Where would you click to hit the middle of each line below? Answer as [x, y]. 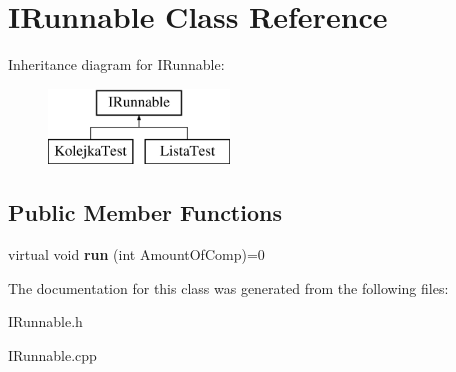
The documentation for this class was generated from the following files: [228, 287]
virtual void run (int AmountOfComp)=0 [136, 254]
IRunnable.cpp [52, 354]
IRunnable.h [45, 321]
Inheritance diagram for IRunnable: [116, 64]
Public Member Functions [145, 212]
